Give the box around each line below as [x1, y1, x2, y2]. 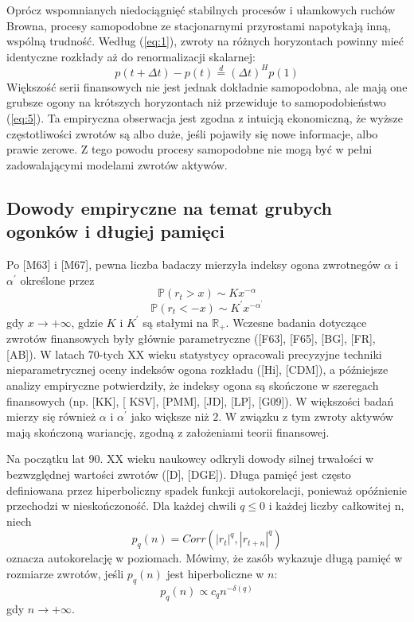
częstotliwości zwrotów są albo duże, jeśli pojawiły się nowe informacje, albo [6, 125, 378, 142]
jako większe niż [131, 408, 209, 425]
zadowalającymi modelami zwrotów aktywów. [6, 156, 228, 173]
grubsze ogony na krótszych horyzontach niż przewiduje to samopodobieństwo [6, 94, 386, 111]
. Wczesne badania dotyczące [225, 313, 367, 330]
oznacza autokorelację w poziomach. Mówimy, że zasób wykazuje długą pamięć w [6, 550, 403, 566]
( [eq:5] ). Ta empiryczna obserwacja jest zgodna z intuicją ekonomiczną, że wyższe [6, 110, 404, 126]
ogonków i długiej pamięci [6, 219, 225, 243]
